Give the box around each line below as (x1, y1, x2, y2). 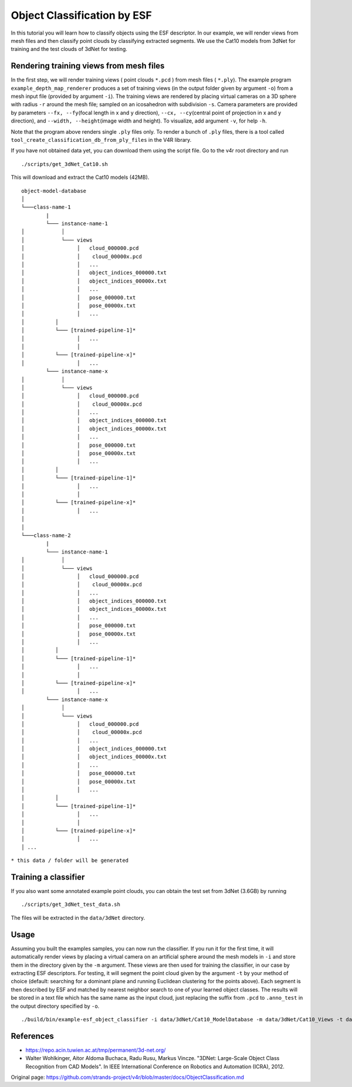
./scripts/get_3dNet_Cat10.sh (21, 161, 109, 167)
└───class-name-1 (21, 204, 71, 210)
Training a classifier (11, 872, 85, 882)
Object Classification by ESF (11, 9, 152, 22)
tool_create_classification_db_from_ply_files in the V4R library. (11, 136, 192, 143)
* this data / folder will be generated (11, 857, 129, 864)
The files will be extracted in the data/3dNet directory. (11, 914, 145, 921)
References (11, 1031, 54, 1041)
